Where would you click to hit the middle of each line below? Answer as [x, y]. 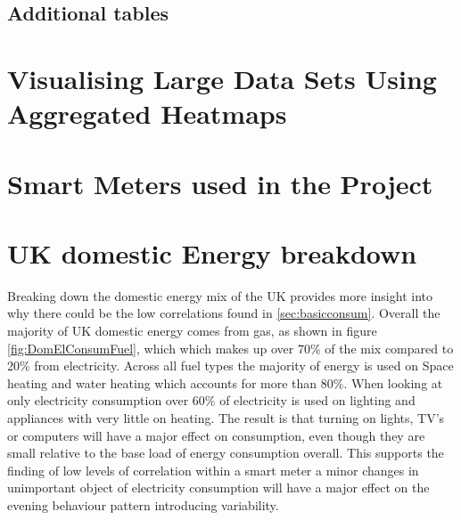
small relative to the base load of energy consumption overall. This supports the [226, 453]
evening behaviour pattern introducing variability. [143, 504]
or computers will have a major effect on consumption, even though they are [216, 435]
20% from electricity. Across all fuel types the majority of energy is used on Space [230, 366]
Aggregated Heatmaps [147, 114]
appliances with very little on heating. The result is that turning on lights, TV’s [226, 418]
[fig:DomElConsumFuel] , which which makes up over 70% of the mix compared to [230, 348]
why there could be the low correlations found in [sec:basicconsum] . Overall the [224, 313]
